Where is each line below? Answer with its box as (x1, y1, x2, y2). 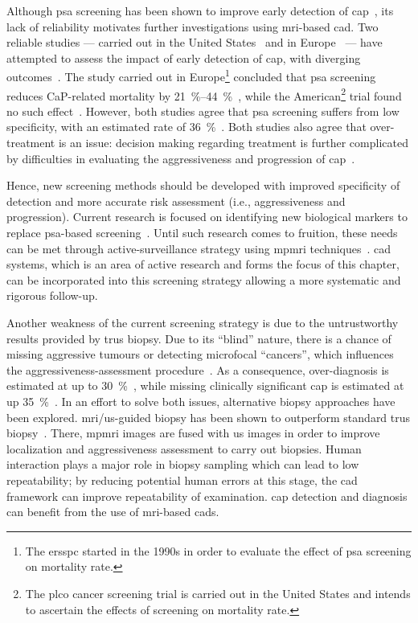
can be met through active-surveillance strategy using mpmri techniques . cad (6, 240, 391, 256)
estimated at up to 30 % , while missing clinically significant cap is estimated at (6, 377, 404, 394)
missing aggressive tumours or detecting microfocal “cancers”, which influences (6, 346, 394, 363)
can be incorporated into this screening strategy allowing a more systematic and (6, 271, 401, 288)
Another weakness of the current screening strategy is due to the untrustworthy (6, 314, 399, 330)
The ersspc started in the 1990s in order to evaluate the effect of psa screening (25, 542, 412, 559)
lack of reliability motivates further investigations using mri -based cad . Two (6, 18, 379, 35)
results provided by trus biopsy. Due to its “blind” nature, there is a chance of (6, 330, 391, 346)
